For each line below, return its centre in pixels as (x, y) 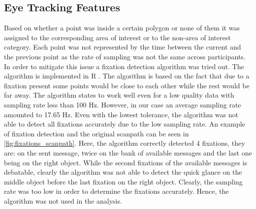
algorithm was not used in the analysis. (63, 200)
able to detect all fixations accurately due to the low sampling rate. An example (125, 124)
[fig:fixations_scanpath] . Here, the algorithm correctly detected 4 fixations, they (125, 143)
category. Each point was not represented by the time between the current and (123, 47)
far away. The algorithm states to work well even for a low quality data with (119, 95)
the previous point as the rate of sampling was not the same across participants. (125, 56)
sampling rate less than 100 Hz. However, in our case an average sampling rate (123, 104)
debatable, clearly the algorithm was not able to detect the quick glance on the (123, 172)
